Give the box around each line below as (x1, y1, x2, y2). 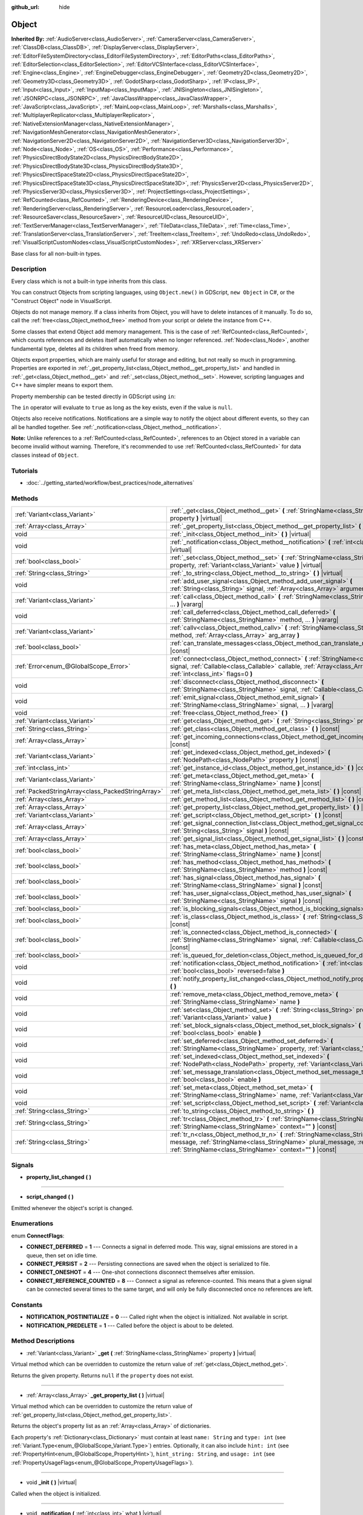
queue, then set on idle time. (26, 1251, 98, 1259)
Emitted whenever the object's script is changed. (11, 1204, 134, 1211)
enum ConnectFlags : (11, 1232, 65, 1239)
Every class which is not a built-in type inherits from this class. (11, 278, 168, 285)
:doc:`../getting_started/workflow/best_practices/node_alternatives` (26, 479, 195, 486)
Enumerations (11, 1219, 54, 1228)
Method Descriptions (11, 1337, 75, 1345)
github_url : (11, 4, 39, 10)
